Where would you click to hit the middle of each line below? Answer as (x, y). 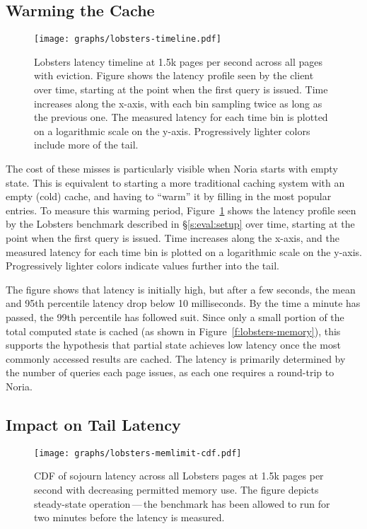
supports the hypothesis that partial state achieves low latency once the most (173, 345)
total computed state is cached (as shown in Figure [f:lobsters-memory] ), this (173, 331)
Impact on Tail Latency (93, 424)
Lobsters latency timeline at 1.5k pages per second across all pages (178, 61)
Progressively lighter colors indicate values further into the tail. (142, 266)
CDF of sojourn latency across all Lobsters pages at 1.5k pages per (179, 476)
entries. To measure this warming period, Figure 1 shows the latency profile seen (181, 210)
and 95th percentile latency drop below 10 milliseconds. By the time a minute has (183, 303)
